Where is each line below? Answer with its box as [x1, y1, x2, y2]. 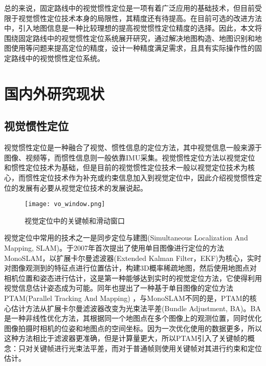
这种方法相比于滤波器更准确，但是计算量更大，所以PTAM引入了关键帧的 [4, 333, 248, 343]
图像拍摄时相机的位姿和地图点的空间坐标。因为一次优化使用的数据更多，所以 [4, 322, 262, 333]
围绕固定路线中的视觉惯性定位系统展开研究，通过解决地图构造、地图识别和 [4, 32, 255, 43]
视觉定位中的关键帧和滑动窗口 [25, 215, 125, 226]
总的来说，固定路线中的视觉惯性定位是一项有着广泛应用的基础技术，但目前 [4, 3, 255, 13]
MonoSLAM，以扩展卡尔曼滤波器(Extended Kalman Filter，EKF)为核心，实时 [4, 252, 261, 263]
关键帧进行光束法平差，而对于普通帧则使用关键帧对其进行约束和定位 [32, 342, 262, 353]
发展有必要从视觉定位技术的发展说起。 [18, 182, 147, 193]
